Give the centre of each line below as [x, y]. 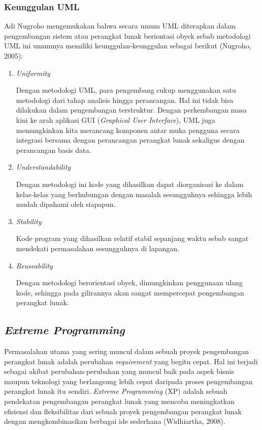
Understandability [43, 167]
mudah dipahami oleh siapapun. [66, 204]
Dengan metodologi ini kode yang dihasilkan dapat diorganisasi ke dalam [130, 184]
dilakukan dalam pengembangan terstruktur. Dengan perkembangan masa [131, 110]
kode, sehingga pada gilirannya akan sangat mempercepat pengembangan [130, 292]
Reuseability [34, 265]
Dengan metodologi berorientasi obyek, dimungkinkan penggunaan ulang [129, 283]
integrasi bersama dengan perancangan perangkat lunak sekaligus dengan [130, 140]
